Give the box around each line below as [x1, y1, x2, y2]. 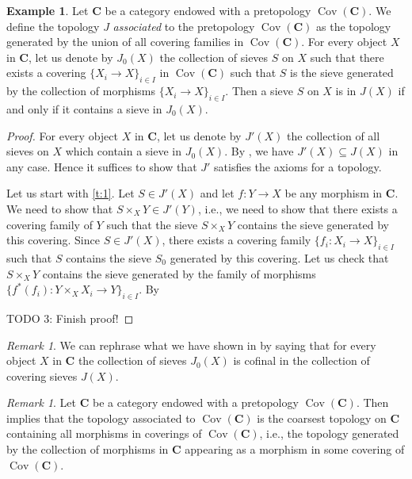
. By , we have [224, 143, 294, 159]
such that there [310, 48, 384, 65]
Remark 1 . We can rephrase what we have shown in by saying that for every [6, 336, 376, 353]
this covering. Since [6, 232, 100, 248]
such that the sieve [106, 216, 198, 232]
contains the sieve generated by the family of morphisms [42, 265, 316, 282]
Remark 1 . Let [6, 394, 77, 411]
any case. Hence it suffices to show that [6, 158, 197, 174]
